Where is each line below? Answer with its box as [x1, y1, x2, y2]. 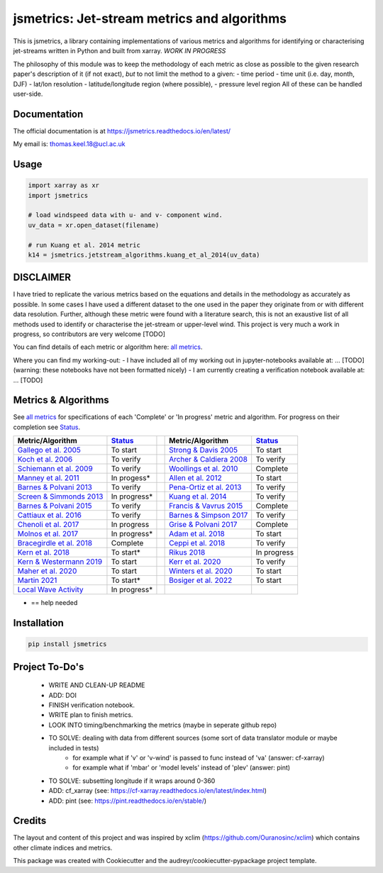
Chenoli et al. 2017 [17, 520, 79, 530]
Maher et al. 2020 [17, 566, 77, 576]
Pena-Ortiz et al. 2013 [169, 482, 242, 492]
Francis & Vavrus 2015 [169, 501, 243, 511]
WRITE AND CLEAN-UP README [48, 681, 145, 689]
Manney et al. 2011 [17, 473, 79, 483]
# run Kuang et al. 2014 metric [28, 241, 141, 249]
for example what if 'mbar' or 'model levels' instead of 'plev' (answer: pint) [72, 763, 291, 772]
